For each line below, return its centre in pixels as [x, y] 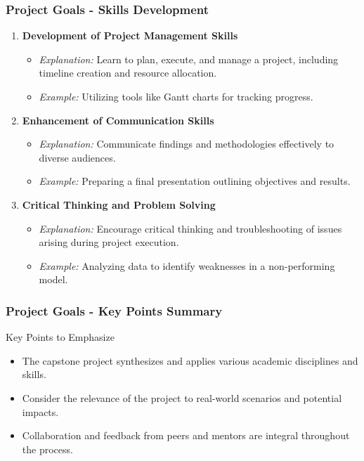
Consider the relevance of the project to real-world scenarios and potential [182, 397]
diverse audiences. [77, 157]
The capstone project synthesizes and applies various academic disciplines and [190, 360]
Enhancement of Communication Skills [118, 120]
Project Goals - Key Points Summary [114, 310]
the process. [47, 449]
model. [53, 279]
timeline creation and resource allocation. [128, 73]
